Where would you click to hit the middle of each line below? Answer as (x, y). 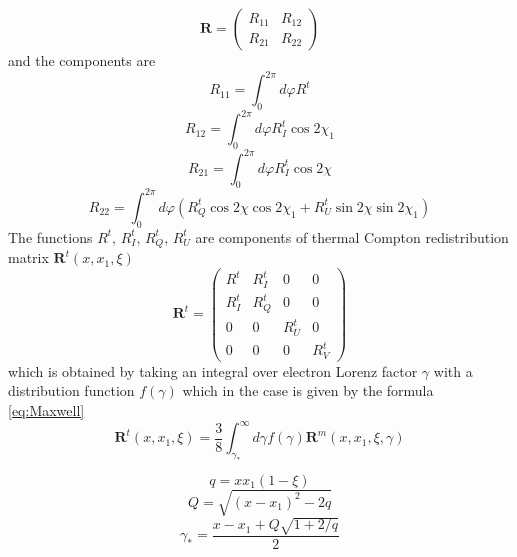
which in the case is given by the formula (308, 390)
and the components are (82, 60)
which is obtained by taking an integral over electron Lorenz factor (213, 370)
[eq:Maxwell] (46, 410)
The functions (50, 236)
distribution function (71, 390)
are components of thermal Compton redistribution (352, 236)
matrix (28, 257)
